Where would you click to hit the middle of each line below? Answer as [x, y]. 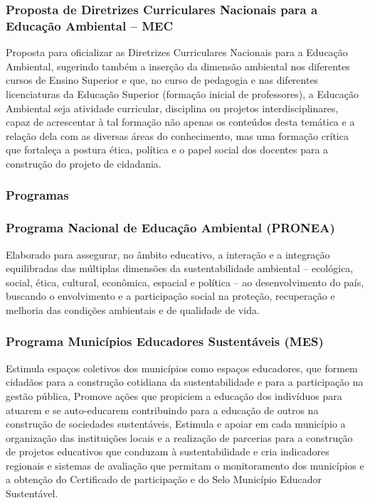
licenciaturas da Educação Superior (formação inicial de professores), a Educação [183, 93]
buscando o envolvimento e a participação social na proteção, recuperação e [170, 296]
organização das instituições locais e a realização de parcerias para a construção [179, 437]
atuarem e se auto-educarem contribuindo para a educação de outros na [162, 410]
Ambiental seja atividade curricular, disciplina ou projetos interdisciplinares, [172, 108]
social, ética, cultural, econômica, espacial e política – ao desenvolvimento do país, [185, 282]
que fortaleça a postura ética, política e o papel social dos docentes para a [167, 150]
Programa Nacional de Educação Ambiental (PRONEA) [170, 228]
